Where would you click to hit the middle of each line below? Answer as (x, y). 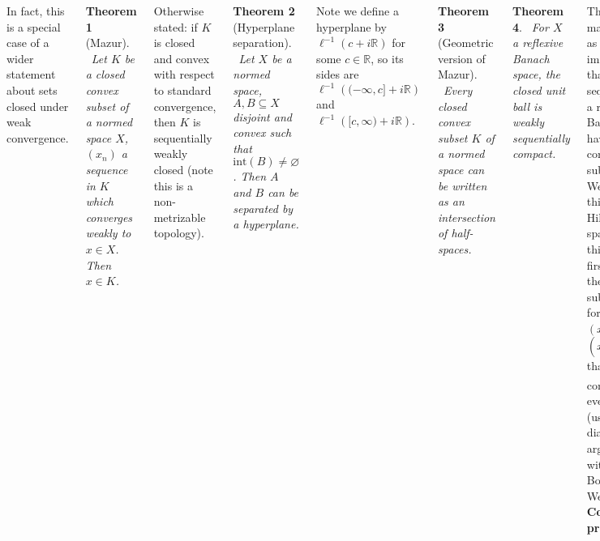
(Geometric (465, 43)
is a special (34, 26)
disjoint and (262, 116)
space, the (536, 74)
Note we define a (358, 11)
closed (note (183, 169)
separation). (262, 43)
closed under (38, 106)
